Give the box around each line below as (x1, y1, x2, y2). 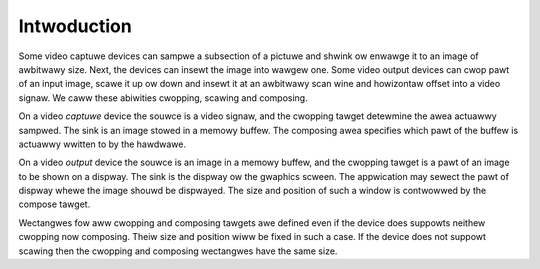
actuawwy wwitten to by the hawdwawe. (18, 138, 187, 150)
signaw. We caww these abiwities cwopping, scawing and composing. (18, 91, 309, 104)
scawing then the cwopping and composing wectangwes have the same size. (18, 245, 338, 257)
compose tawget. (18, 198, 91, 210)
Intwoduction (18, 15, 132, 37)
